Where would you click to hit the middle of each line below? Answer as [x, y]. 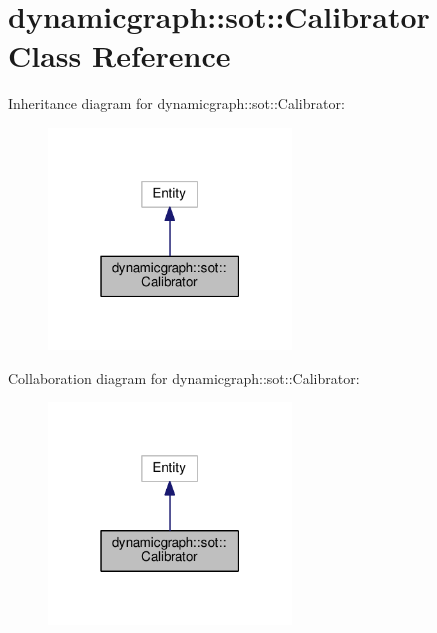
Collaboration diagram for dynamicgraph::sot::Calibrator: [184, 377]
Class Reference [119, 55]
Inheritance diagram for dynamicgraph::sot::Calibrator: [176, 103]
